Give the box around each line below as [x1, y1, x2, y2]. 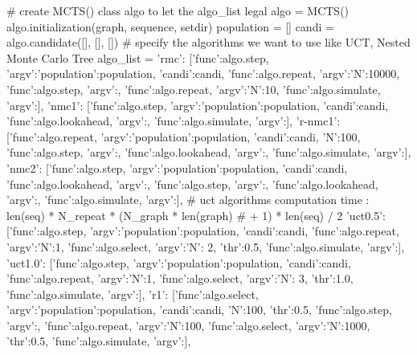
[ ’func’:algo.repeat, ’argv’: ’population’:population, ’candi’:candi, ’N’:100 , [6, 128, 361, 145]
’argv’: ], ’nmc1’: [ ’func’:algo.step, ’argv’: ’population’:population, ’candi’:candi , [6, 96, 389, 113]
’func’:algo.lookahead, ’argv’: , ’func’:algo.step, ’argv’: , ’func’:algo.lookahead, [6, 175, 378, 192]
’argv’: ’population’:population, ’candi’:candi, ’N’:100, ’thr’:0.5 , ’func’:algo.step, [6, 301, 392, 318]
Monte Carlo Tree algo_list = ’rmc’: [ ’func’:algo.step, [6, 49, 269, 66]
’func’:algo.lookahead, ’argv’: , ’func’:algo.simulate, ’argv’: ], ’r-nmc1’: [6, 112, 341, 129]
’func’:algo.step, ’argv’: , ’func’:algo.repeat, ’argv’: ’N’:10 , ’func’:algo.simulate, [6, 80, 381, 97]
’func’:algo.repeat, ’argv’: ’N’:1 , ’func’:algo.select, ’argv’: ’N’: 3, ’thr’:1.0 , [6, 270, 354, 287]
